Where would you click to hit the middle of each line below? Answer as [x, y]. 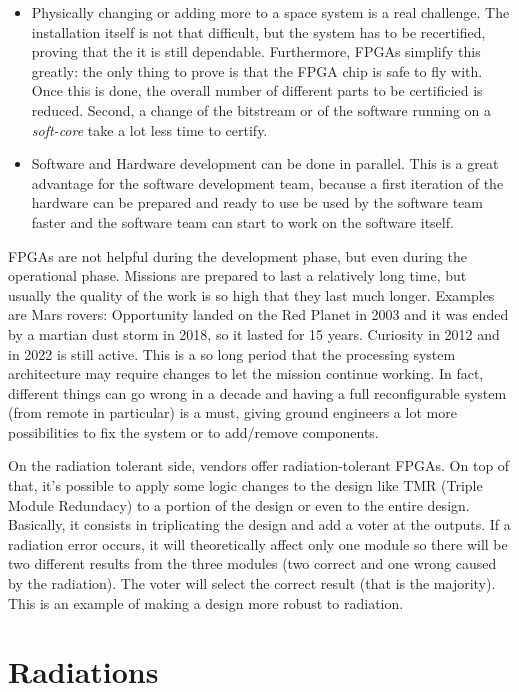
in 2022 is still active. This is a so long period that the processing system [232, 353]
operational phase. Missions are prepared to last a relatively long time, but [237, 275]
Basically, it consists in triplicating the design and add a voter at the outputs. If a [259, 524]
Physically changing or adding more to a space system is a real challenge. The [270, 12]
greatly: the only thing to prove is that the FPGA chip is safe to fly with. [257, 70]
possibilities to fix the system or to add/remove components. [193, 431]
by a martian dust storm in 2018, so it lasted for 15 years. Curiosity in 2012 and [254, 333]
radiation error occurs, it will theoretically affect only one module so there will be [258, 543]
